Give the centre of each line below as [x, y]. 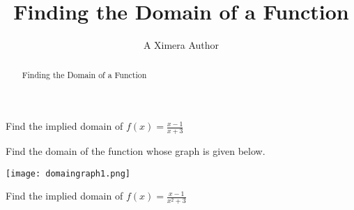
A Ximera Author [181, 45]
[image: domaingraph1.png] [68, 173]
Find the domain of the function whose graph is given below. [136, 151]
